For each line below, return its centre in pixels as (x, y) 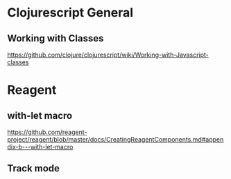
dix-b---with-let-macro (40, 147)
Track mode (34, 168)
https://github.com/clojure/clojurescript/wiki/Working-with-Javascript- (108, 55)
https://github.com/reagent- (47, 132)
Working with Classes (55, 38)
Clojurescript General (70, 13)
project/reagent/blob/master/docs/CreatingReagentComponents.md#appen (115, 139)
